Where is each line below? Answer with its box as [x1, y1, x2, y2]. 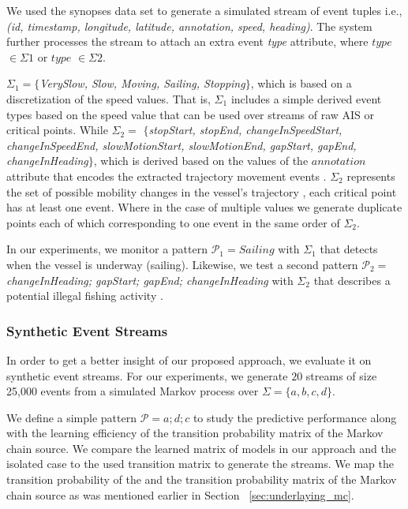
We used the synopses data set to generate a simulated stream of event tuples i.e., [6, 2, 402, 18]
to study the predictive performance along [193, 409, 397, 425]
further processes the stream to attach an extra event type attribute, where [6, 33, 369, 50]
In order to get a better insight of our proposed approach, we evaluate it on [6, 351, 372, 368]
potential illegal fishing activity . [6, 287, 163, 304]
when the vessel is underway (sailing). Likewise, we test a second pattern [6, 256, 358, 272]
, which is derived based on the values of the [93, 152, 309, 169]
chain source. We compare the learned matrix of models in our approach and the [6, 440, 396, 456]
